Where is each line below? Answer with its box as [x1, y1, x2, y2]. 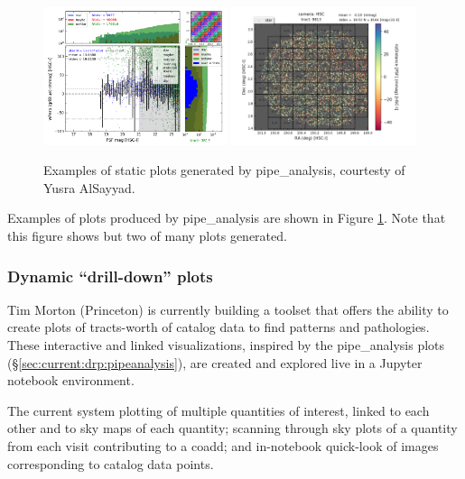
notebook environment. [7, 371, 135, 390]
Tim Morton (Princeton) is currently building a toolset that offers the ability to [7, 299, 449, 318]
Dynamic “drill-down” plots [7, 264, 213, 287]
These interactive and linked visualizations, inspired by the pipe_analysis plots [7, 336, 445, 354]
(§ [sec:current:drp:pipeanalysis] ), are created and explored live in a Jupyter [7, 353, 423, 372]
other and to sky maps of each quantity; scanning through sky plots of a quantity [7, 419, 458, 438]
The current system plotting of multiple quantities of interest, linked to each [7, 401, 430, 419]
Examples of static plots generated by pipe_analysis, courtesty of [43, 161, 405, 180]
